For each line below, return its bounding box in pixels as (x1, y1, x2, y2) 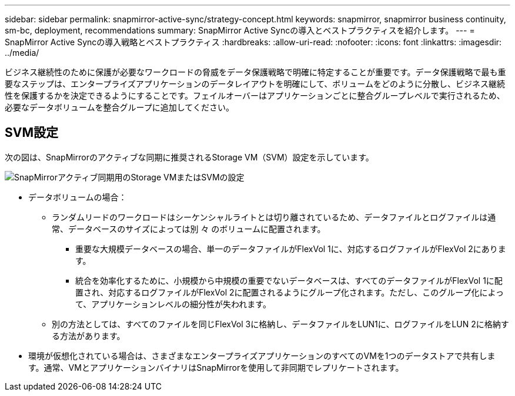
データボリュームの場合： (28, 192, 127, 202)
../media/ (5, 48, 39, 58)
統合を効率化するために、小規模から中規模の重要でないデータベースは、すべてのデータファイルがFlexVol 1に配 (75, 275, 503, 286)
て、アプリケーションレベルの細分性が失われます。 (75, 298, 271, 309)
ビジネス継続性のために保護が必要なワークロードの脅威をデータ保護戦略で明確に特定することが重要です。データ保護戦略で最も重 (5, 67, 506, 77)
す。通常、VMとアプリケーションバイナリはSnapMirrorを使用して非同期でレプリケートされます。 (28, 362, 404, 372)
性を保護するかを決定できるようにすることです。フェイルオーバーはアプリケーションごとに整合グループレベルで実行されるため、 (5, 90, 505, 100)
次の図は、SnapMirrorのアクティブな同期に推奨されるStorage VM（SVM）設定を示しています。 (5, 152, 374, 162)
